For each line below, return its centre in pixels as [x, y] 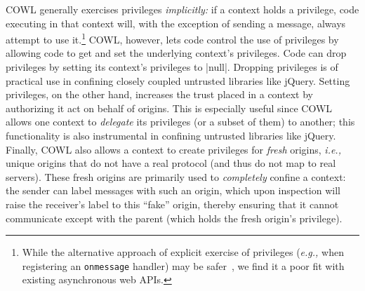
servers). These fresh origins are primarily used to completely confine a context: [176, 176]
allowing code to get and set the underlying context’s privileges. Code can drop [176, 53]
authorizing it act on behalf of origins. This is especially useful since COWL [169, 108]
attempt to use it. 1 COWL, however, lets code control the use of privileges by [172, 38]
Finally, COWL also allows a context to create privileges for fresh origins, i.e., [173, 149]
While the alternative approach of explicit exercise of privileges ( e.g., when [183, 252]
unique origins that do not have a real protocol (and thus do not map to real [171, 163]
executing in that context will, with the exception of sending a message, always [176, 23]
